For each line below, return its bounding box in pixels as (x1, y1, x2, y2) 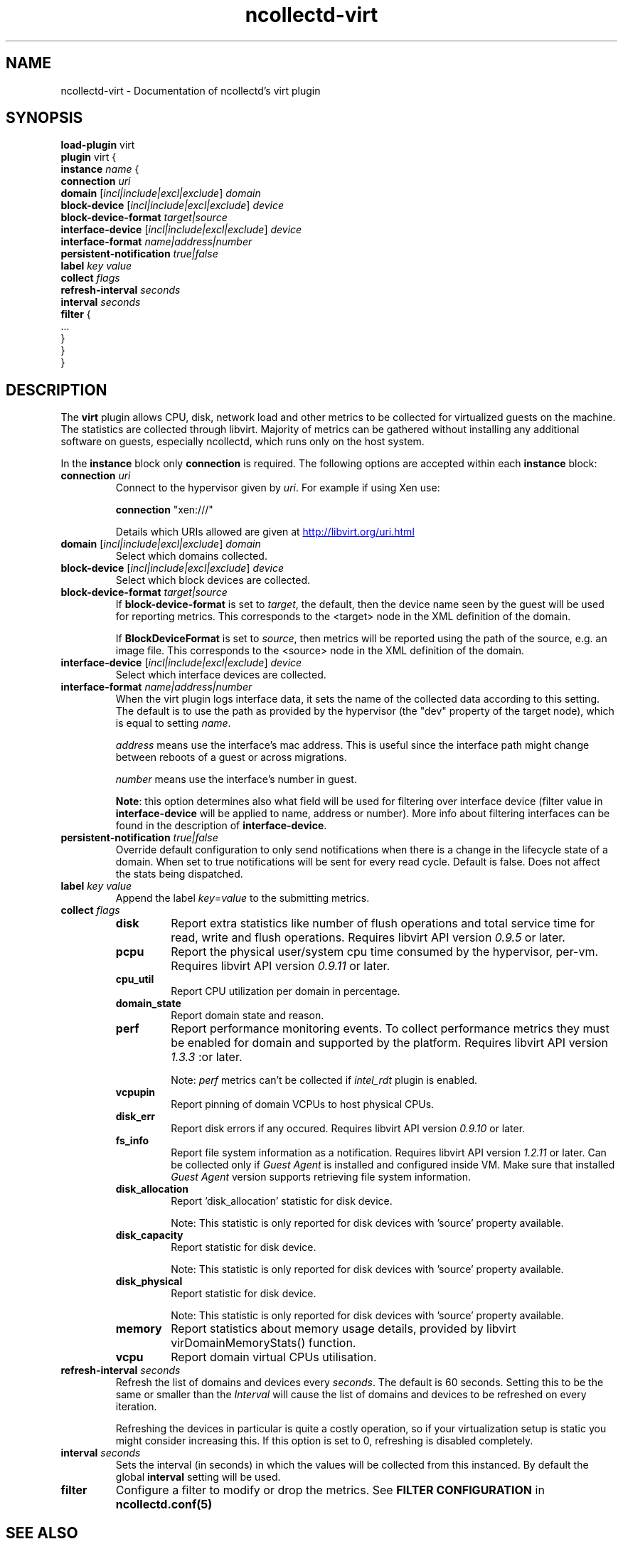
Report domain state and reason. (171, 1009, 324, 1022)
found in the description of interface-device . (115, 819, 327, 832)
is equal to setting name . (115, 717, 231, 730)
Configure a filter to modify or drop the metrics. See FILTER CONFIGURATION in (115, 1483, 545, 1498)
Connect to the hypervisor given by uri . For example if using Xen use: (115, 481, 440, 494)
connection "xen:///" (115, 504, 213, 516)
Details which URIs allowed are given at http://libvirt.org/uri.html (115, 526, 415, 538)
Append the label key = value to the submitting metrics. (115, 892, 370, 905)
